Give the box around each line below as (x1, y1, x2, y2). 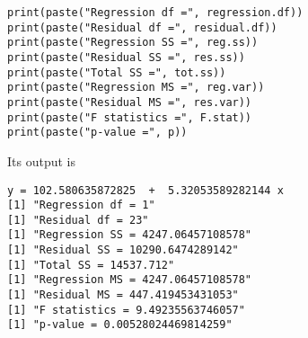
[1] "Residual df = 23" (7, 213, 149, 227)
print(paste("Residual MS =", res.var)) (7, 95, 252, 109)
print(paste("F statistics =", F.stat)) (7, 111, 252, 124)
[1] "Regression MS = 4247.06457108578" (7, 273, 252, 287)
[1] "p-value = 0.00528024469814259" (7, 318, 233, 332)
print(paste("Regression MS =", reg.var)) (7, 81, 265, 94)
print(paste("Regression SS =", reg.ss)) (7, 36, 259, 49)
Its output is (7, 151, 75, 170)
